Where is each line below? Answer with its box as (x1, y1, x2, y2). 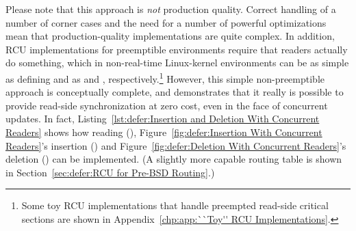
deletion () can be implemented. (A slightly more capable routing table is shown (5, 152, 342, 166)
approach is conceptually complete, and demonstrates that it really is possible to (5, 85, 344, 99)
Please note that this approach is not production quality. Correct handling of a (5, 2, 336, 16)
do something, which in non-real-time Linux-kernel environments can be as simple (5, 55, 349, 70)
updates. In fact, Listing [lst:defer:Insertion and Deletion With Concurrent (5, 111, 320, 126)
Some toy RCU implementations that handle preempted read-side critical (21, 198, 329, 213)
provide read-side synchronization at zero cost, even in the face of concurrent (5, 98, 328, 112)
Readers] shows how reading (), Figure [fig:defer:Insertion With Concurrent (5, 125, 322, 139)
